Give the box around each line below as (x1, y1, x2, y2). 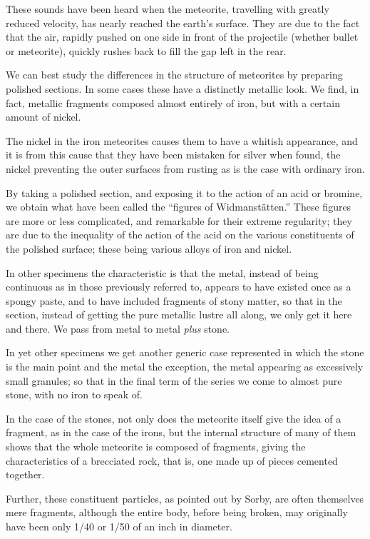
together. (6, 467, 45, 482)
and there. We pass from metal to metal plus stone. (6, 321, 230, 336)
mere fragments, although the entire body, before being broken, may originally (6, 505, 348, 520)
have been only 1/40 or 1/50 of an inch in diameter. (6, 519, 232, 533)
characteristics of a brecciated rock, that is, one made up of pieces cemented (6, 453, 338, 468)
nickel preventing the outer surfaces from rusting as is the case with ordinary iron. (6, 161, 365, 176)
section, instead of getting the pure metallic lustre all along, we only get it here (6, 307, 352, 322)
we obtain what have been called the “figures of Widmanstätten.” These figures (6, 199, 351, 214)
